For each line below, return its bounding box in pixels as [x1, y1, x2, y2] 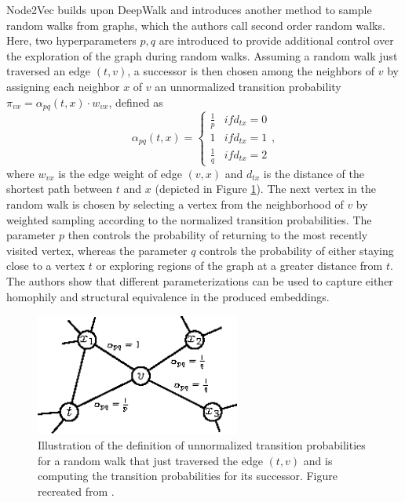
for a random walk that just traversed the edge [38, 452, 263, 468]
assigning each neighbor [6, 78, 120, 94]
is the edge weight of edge [58, 165, 182, 181]
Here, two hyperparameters [6, 32, 137, 49]
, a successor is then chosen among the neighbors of [127, 63, 375, 79]
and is [303, 452, 333, 468]
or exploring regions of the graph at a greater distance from [96, 257, 383, 274]
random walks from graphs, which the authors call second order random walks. [6, 16, 385, 33]
